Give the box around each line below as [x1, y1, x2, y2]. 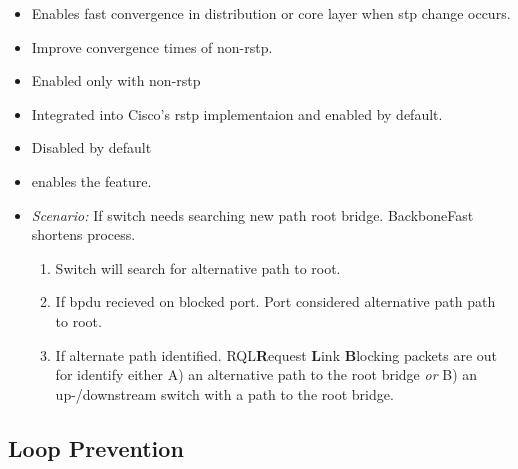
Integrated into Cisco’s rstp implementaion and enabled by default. [31, 103, 443, 124]
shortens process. [31, 224, 136, 245]
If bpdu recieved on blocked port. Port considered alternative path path [55, 291, 496, 312]
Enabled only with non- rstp [31, 70, 201, 91]
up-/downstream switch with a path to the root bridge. [55, 383, 394, 404]
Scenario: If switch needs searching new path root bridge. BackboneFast [31, 204, 474, 225]
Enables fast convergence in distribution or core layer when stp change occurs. [31, 3, 511, 23]
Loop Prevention [8, 432, 184, 463]
